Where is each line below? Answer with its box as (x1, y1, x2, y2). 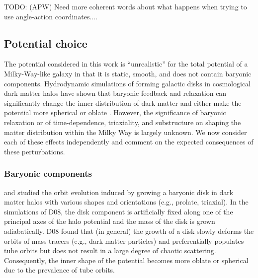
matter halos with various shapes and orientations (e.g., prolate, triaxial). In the (4, 197, 249, 207)
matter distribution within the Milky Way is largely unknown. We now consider (4, 127, 247, 137)
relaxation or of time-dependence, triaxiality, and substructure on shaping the (4, 117, 241, 127)
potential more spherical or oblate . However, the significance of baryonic (4, 107, 226, 118)
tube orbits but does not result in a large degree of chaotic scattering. (4, 245, 216, 256)
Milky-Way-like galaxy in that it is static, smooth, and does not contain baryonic (4, 68, 252, 78)
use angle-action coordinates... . (4, 11, 98, 21)
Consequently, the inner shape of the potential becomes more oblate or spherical (4, 255, 249, 265)
